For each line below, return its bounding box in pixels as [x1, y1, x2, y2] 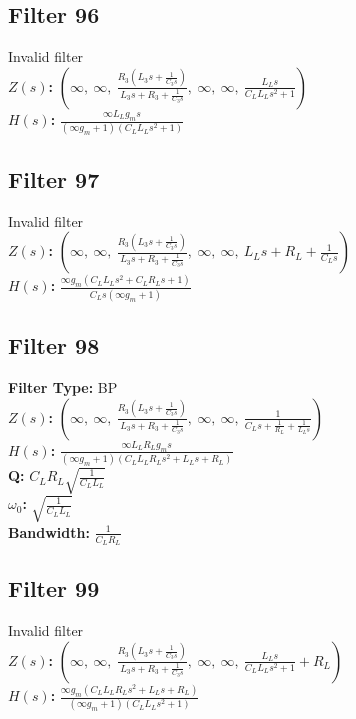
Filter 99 [8, 573, 100, 604]
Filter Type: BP [8, 377, 118, 397]
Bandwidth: [8, 521, 90, 542]
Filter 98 [8, 330, 100, 361]
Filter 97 [8, 163, 100, 194]
